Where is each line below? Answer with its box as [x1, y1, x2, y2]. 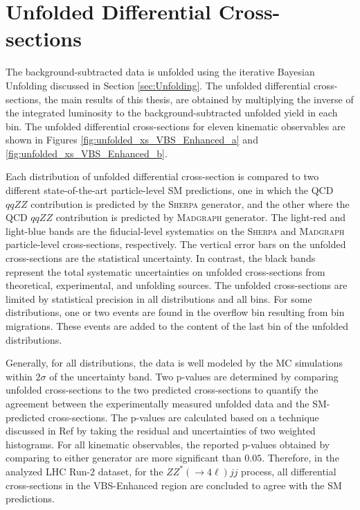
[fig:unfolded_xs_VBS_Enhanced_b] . [6, 146, 168, 160]
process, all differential [241, 464, 336, 478]
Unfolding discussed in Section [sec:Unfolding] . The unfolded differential [6, 78, 311, 92]
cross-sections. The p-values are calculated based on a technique [48, 410, 319, 424]
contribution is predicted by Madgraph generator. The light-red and [55, 210, 346, 225]
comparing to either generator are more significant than [6, 450, 242, 465]
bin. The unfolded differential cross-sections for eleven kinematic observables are [6, 118, 345, 133]
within [6, 369, 33, 383]
